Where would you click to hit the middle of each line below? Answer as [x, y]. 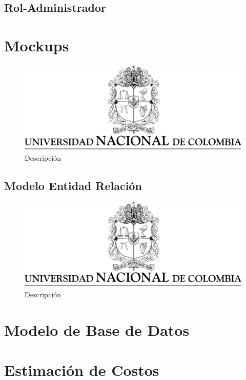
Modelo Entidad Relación [73, 185]
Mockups [37, 45]
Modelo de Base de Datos [97, 329]
